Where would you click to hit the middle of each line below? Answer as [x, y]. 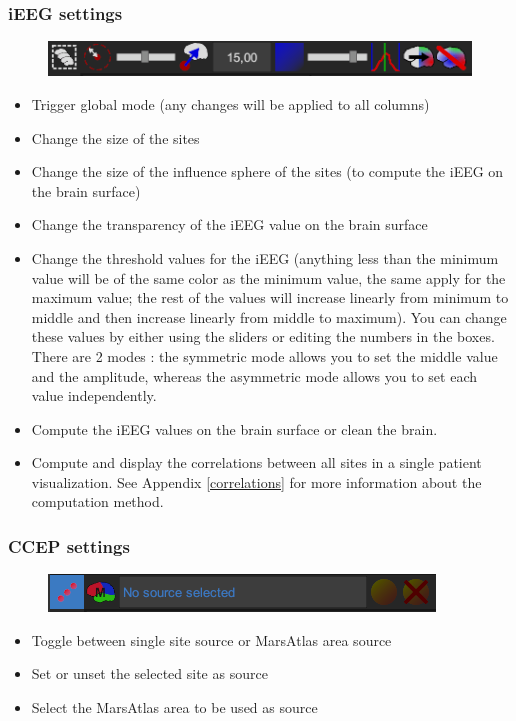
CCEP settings [69, 546]
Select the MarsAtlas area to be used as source [174, 707]
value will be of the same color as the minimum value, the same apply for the [268, 277]
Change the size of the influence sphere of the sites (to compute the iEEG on [267, 171]
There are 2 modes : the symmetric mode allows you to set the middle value [264, 355]
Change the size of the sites [115, 137]
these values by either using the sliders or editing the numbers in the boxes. [263, 336]
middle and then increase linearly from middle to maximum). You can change [269, 316]
